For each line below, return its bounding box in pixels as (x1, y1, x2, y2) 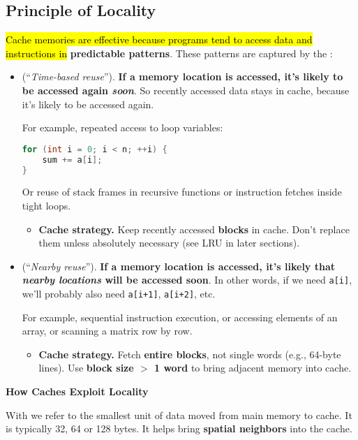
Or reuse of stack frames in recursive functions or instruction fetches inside (22, 184, 342, 199)
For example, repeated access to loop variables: (22, 120, 223, 135)
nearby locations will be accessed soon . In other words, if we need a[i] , (22, 272, 352, 287)
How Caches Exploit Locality (6, 384, 149, 399)
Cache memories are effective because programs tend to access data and (6, 32, 313, 47)
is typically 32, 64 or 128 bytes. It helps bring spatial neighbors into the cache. (6, 421, 352, 436)
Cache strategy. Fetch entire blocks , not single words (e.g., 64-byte (38, 346, 341, 361)
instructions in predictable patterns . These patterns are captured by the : (6, 45, 333, 60)
